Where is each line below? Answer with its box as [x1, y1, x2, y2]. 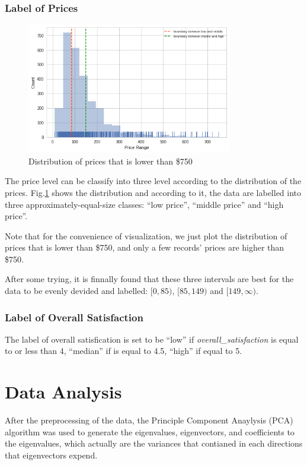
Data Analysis [5, 379, 122, 404]
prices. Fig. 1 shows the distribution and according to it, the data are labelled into [5, 186, 302, 198]
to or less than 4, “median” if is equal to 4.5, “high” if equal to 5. [5, 344, 242, 357]
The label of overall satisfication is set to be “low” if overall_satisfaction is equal [5, 333, 299, 345]
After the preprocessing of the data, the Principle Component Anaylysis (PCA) [5, 414, 293, 426]
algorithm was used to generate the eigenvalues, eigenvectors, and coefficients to [5, 425, 295, 438]
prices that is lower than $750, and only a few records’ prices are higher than [5, 241, 284, 254]
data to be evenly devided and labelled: [5, 284, 148, 297]
